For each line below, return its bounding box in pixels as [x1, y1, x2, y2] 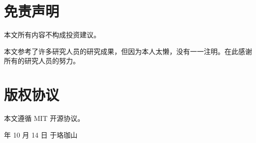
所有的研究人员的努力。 [4, 56, 80, 66]
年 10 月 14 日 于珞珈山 [4, 129, 78, 140]
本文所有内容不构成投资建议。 [4, 29, 100, 40]
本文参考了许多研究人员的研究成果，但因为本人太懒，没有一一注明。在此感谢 [4, 46, 252, 56]
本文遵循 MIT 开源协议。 [4, 113, 85, 123]
